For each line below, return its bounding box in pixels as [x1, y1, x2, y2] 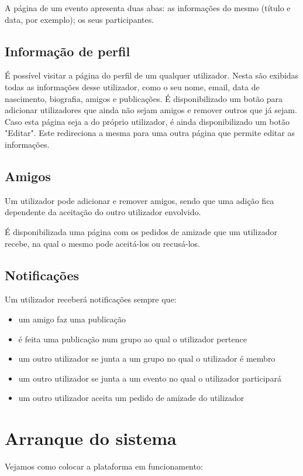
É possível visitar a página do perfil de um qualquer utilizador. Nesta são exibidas [5, 69, 299, 81]
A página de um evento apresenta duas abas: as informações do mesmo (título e [5, 2, 291, 13]
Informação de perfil [5, 42, 130, 60]
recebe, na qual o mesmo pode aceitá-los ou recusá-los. [5, 237, 200, 249]
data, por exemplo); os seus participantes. [5, 13, 154, 25]
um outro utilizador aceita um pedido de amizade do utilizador [18, 392, 245, 404]
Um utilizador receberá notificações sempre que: [5, 293, 177, 305]
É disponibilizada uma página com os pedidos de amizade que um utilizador [5, 225, 277, 237]
